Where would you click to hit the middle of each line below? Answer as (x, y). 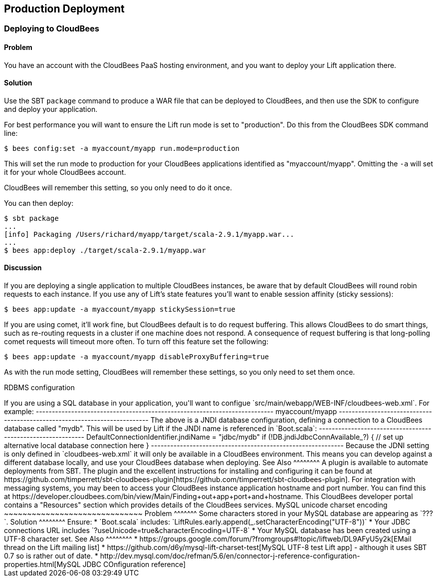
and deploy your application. (51, 109)
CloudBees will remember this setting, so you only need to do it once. (118, 187)
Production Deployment (64, 9)
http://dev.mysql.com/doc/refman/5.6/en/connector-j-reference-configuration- (230, 556)
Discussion (23, 268)
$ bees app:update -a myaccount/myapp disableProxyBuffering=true (137, 357)
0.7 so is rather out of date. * (51, 556)
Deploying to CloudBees (52, 29)
